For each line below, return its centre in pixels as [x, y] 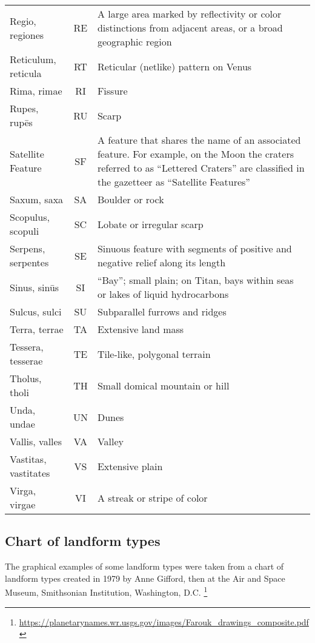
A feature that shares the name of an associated [199, 140]
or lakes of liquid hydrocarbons [163, 294]
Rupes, [24, 108]
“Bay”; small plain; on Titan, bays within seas [195, 280]
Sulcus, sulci [36, 311]
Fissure [112, 91]
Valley [111, 441]
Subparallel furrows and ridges [162, 311]
